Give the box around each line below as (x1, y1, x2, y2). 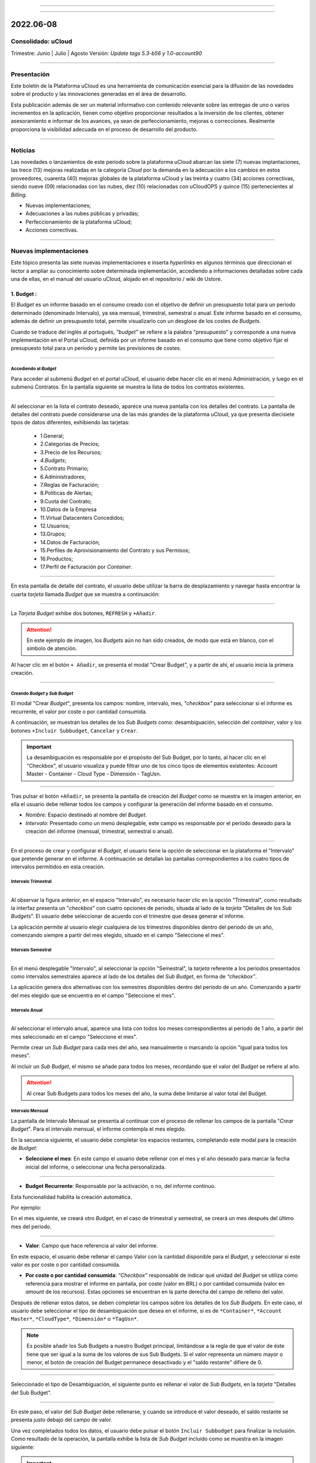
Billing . (11, 191, 28, 198)
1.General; (40, 432, 64, 439)
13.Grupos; (40, 530, 67, 538)
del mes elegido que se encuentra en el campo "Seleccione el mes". (11, 992, 176, 999)
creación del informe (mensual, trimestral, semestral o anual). (25, 828, 174, 835)
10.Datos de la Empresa (40, 506, 97, 513)
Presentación (11, 70, 50, 78)
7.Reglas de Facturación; (40, 482, 99, 489)
